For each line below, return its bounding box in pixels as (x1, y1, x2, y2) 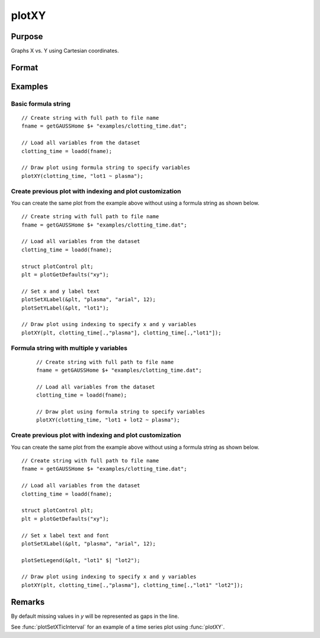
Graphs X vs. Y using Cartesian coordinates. (11, 47, 119, 55)
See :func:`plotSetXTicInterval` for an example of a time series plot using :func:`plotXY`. (11, 623, 225, 631)
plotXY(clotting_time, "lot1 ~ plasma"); (21, 173, 143, 179)
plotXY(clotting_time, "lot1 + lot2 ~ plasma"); (36, 417, 180, 423)
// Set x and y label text (21, 288, 100, 295)
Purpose (11, 31, 43, 42)
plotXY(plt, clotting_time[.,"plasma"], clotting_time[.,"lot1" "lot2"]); (21, 582, 244, 588)
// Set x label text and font (21, 532, 110, 539)
